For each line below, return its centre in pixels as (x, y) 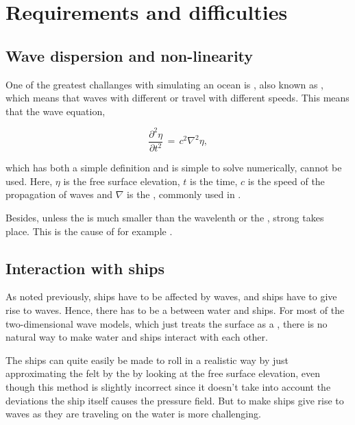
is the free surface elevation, (122, 181)
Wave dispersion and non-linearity (130, 55)
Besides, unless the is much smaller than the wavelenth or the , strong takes (165, 218)
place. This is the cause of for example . (89, 231)
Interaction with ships (85, 268)
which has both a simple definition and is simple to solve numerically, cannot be (174, 168)
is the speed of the (286, 181)
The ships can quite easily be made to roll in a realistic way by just (147, 360)
